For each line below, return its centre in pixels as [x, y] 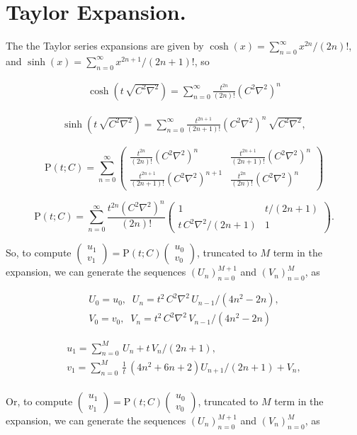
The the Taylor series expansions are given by [105, 46]
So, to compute [39, 253]
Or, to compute [39, 401]
